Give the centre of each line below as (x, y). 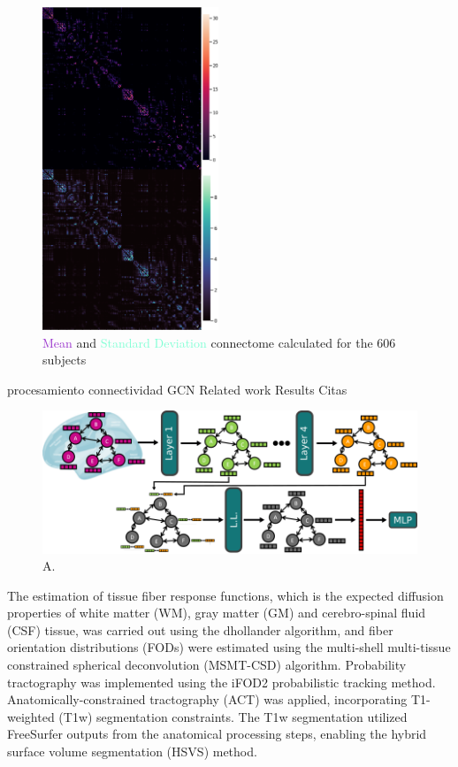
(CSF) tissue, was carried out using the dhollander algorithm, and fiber (200, 629)
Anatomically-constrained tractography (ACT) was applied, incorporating (207, 699)
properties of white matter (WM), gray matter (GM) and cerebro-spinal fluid (217, 613)
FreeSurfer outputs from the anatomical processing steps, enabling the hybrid (217, 734)
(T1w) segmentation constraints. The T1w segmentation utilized (233, 716)
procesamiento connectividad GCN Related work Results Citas (177, 389)
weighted (31, 716)
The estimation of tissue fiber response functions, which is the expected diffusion (225, 595)
